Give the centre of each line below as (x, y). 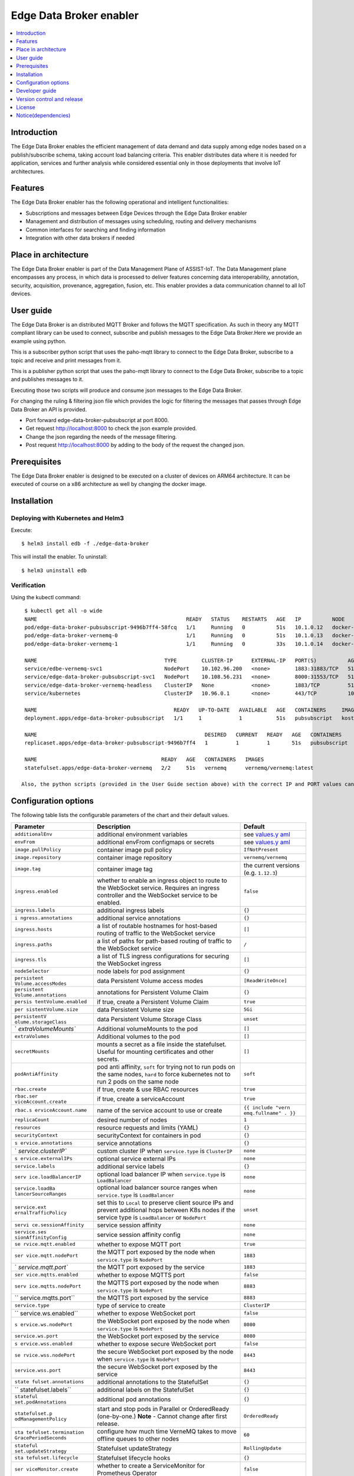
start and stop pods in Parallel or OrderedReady (163, 1409)
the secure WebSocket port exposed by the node (165, 1351)
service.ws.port (36, 1336)
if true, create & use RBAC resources (148, 1089)
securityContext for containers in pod (149, 1135)
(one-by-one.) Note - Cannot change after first (162, 1416)
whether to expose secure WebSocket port (157, 1344)
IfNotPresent (261, 850)
